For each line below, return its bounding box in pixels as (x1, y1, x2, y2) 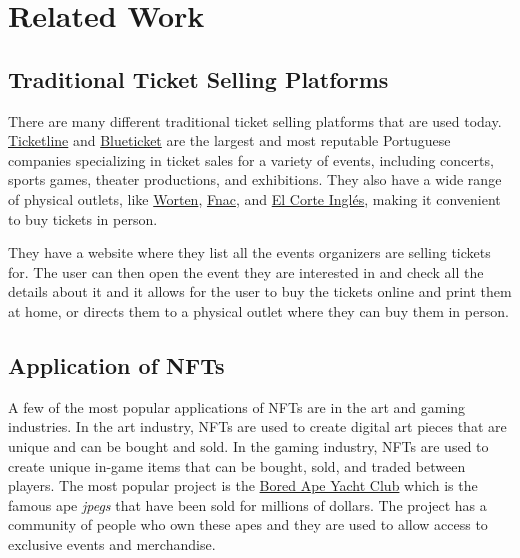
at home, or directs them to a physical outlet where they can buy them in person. (8, 300, 509, 321)
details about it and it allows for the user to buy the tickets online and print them (8, 281, 512, 302)
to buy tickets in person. (8, 208, 158, 229)
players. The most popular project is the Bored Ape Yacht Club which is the (8, 475, 478, 496)
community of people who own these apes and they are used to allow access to (8, 514, 488, 535)
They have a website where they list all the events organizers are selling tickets (8, 242, 491, 263)
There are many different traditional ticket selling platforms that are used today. (8, 110, 502, 131)
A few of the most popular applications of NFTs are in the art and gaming (8, 396, 466, 417)
